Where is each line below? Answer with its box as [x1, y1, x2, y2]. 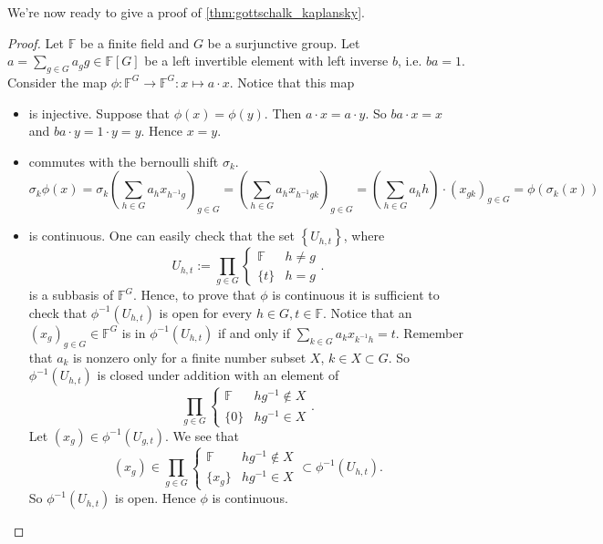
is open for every [159, 303, 253, 322]
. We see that [165, 426, 239, 445]
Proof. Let [7, 33, 64, 52]
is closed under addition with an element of [97, 365, 339, 385]
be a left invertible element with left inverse [144, 51, 389, 70]
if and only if [217, 323, 290, 342]
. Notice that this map [229, 72, 355, 91]
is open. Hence [114, 488, 196, 508]
